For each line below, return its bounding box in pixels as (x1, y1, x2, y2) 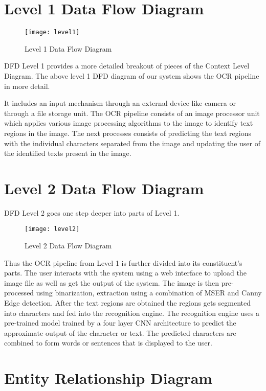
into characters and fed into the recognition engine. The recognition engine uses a (4, 307, 259, 318)
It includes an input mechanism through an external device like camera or (4, 98, 236, 108)
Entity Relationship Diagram (4, 367, 213, 388)
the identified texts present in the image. (4, 148, 131, 158)
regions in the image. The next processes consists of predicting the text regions (4, 127, 251, 138)
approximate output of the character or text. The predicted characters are (4, 327, 236, 338)
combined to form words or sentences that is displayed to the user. (4, 337, 212, 348)
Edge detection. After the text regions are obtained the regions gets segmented (4, 297, 251, 308)
